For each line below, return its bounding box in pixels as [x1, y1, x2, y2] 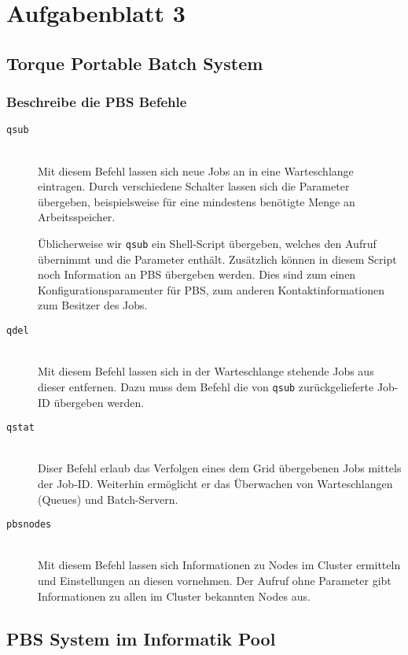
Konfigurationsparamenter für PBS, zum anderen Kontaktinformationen [38, 281, 384, 298]
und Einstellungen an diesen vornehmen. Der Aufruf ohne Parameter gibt [38, 572, 391, 588]
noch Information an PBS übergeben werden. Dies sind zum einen [38, 266, 356, 283]
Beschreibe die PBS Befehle [6, 92, 187, 112]
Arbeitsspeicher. [38, 209, 116, 225]
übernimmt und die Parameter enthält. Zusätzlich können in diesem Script [38, 250, 397, 267]
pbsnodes [6, 519, 52, 531]
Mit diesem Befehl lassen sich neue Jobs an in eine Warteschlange [38, 162, 354, 179]
